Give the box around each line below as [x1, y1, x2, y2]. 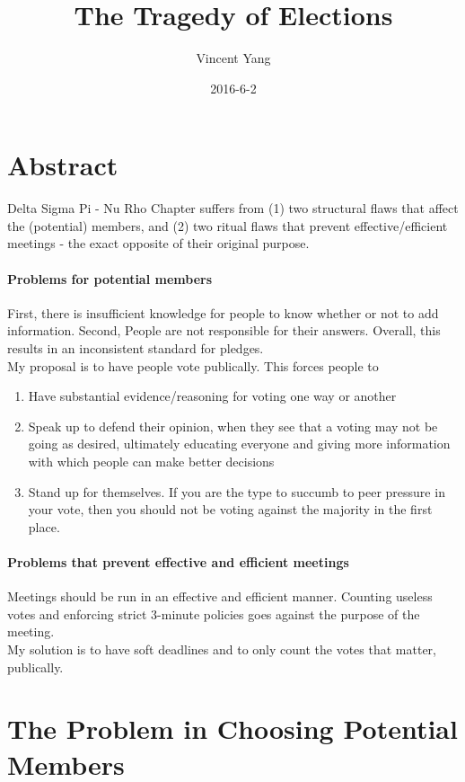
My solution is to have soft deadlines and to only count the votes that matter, [7, 639, 436, 658]
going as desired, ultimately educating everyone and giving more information [28, 434, 451, 453]
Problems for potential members [7, 269, 213, 288]
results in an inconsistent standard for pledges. [7, 339, 264, 358]
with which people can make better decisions [28, 451, 275, 470]
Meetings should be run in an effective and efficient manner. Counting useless [7, 587, 433, 606]
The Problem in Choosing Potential [7, 710, 458, 747]
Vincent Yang [196, 49, 271, 67]
